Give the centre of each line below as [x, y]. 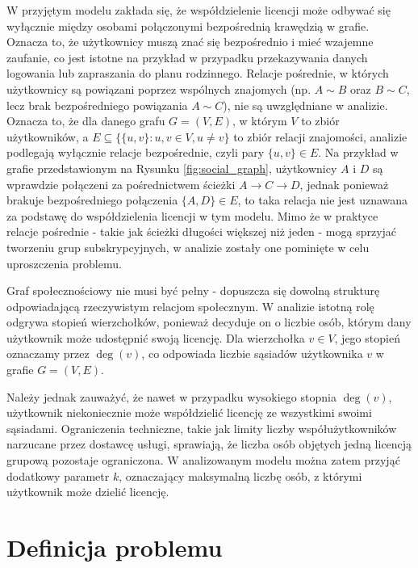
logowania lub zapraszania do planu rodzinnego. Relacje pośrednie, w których [198, 73]
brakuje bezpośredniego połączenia [92, 200]
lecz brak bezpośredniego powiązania [97, 105]
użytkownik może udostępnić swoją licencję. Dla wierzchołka [156, 337]
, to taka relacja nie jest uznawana [323, 200]
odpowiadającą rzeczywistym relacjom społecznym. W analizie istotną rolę [190, 306]
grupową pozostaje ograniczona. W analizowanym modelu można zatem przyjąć [203, 460]
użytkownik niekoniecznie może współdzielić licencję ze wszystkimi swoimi [189, 412]
